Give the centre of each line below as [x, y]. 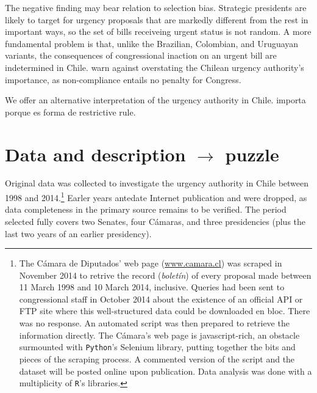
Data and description [95, 154]
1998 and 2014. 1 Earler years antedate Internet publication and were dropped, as [156, 196]
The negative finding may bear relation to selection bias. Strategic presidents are [156, 7]
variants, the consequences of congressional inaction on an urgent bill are [141, 55]
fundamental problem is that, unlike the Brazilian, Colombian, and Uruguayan [152, 43]
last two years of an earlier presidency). [78, 233]
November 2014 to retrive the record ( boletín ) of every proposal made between [165, 275]
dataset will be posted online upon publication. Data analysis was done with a [166, 371]
